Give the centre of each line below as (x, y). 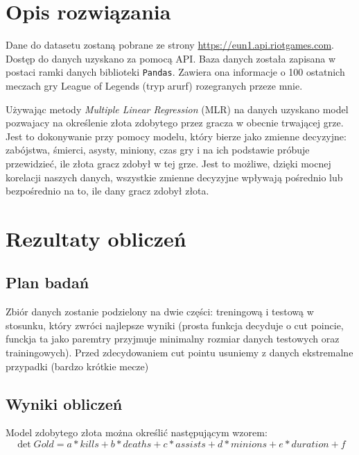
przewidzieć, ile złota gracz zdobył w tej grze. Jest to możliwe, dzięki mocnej (168, 163)
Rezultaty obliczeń (96, 238)
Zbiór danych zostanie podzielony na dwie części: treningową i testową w (160, 312)
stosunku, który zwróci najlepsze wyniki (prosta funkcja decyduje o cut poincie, (175, 325)
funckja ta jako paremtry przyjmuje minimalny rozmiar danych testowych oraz (173, 339)
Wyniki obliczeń (64, 403)
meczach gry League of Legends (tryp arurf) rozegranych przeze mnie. (154, 85)
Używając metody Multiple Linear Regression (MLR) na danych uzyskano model (177, 109)
